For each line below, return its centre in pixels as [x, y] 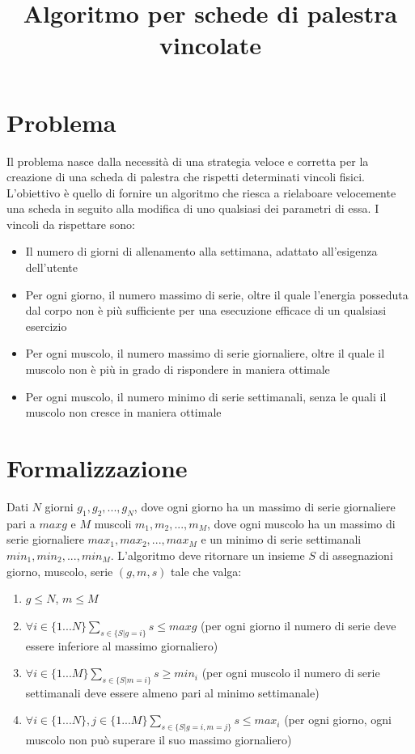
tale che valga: [206, 571]
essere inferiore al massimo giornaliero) [122, 645]
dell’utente [51, 267]
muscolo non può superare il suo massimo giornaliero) [159, 740]
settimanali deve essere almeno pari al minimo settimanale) [172, 692]
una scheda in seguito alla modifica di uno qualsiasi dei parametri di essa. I [193, 208]
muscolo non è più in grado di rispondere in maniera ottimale [178, 369]
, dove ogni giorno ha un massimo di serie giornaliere [265, 506]
